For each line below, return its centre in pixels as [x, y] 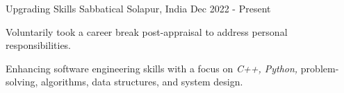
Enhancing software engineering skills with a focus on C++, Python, [152, 68]
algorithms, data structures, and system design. [142, 82]
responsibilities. [39, 45]
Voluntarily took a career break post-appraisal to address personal [147, 31]
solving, [22, 82]
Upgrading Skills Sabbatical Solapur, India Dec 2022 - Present [138, 8]
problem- [320, 68]
